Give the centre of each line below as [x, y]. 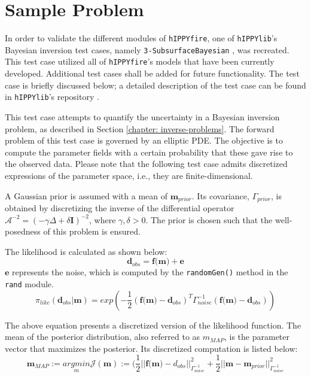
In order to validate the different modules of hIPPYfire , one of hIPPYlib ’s [141, 38]
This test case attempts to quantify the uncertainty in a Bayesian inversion [142, 116]
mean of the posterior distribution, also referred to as [103, 337]
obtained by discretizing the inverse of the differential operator [120, 207]
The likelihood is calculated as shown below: [86, 251]
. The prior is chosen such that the [209, 219]
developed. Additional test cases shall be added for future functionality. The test [152, 73]
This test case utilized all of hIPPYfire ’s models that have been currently [140, 61]
